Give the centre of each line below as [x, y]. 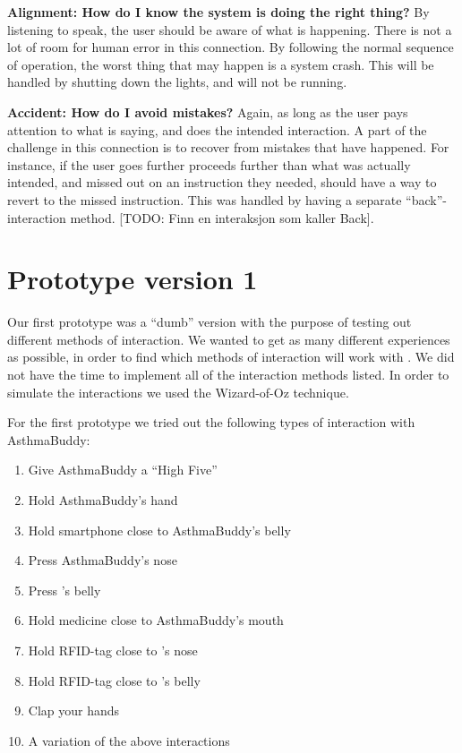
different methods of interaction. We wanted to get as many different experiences [229, 339]
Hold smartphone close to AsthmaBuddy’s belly [159, 530]
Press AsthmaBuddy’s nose [103, 560]
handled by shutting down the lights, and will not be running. [177, 82]
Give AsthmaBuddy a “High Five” [123, 470]
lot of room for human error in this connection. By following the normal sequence [231, 47]
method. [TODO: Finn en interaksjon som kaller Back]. [222, 217]
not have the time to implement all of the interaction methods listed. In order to [228, 375]
